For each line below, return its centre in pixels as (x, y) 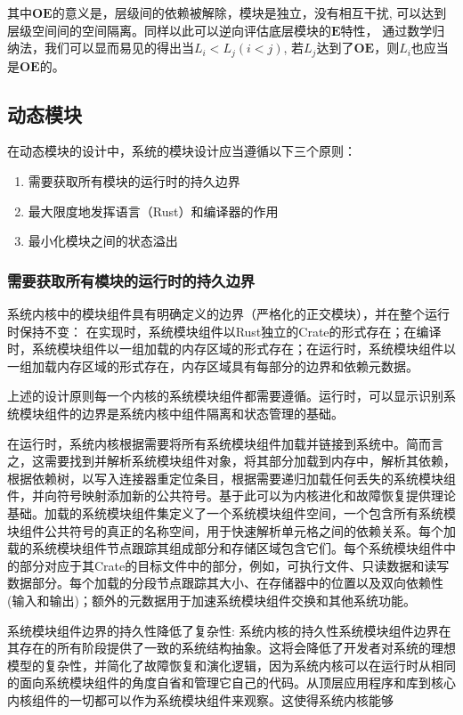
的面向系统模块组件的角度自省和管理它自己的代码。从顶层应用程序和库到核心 (231, 682)
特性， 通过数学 (386, 30)
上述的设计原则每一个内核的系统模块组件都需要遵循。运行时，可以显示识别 (225, 396)
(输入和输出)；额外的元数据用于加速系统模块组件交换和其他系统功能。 (211, 600)
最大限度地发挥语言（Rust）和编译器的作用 (153, 211)
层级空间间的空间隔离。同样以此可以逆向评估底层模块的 (169, 30)
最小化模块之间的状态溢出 (103, 241)
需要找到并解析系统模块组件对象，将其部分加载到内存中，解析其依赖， (250, 461)
